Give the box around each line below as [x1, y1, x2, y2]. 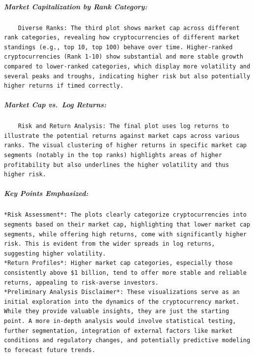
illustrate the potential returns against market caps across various [4, 132, 240, 139]
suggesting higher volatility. [4, 250, 106, 257]
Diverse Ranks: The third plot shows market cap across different [18, 24, 240, 32]
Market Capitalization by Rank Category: [4, 1, 147, 11]
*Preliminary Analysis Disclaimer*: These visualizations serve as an [4, 289, 240, 296]
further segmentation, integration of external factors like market [4, 327, 233, 334]
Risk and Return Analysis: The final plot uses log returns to [18, 123, 229, 130]
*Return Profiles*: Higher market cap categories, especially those [4, 259, 233, 267]
